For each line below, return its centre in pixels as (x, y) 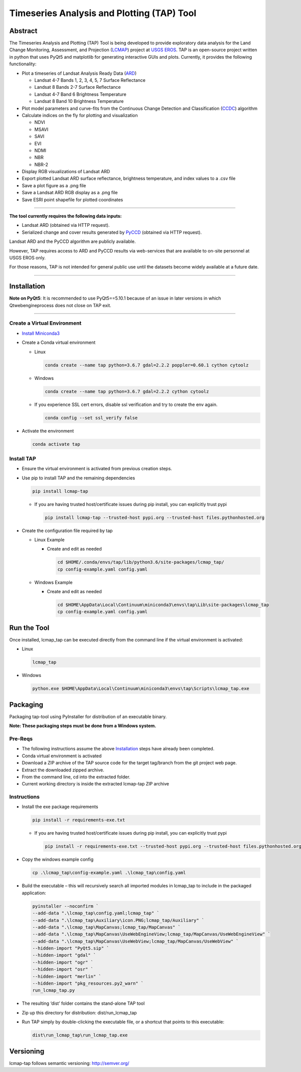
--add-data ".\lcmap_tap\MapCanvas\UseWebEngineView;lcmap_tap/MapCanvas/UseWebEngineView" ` (152, 934)
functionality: (23, 64)
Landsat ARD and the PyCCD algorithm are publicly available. (72, 241)
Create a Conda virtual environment (59, 343)
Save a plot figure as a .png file (54, 185)
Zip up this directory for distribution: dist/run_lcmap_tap (80, 1013)
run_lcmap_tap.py (54, 990)
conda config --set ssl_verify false (91, 418)
